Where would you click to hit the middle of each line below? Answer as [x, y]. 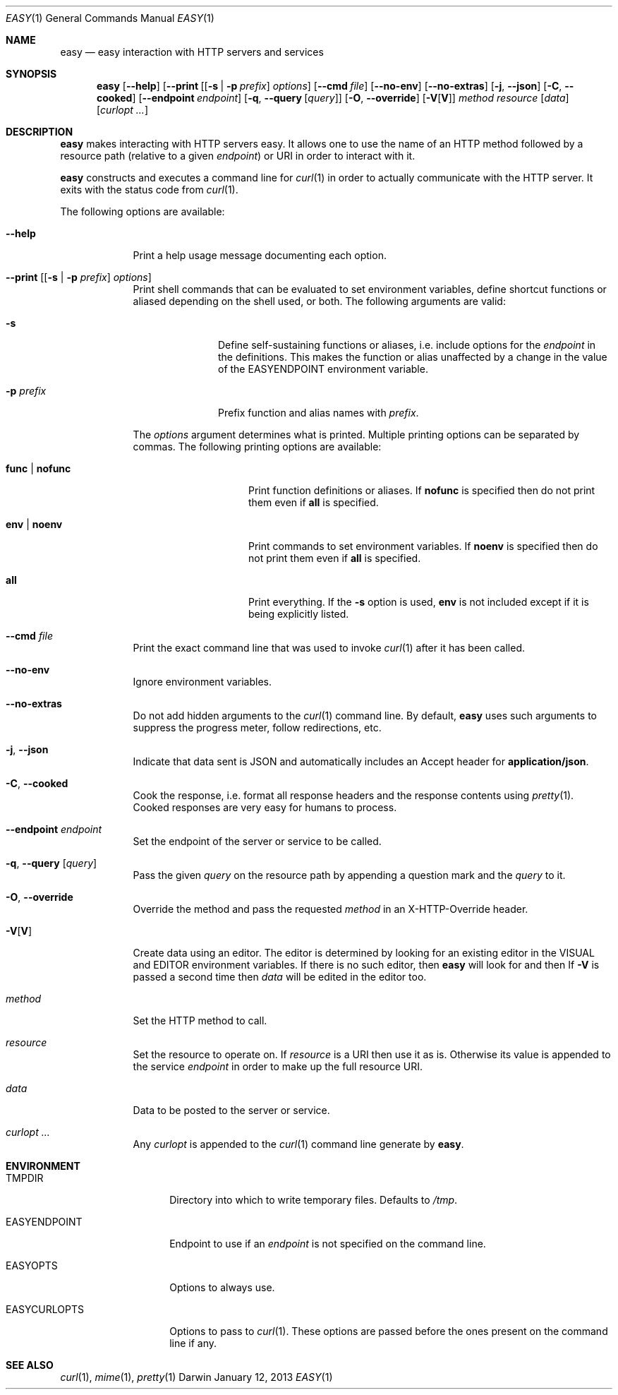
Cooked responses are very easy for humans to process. [265, 807]
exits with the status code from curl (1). [149, 190]
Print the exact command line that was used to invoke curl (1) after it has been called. [329, 648]
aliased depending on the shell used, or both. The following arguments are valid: [319, 301]
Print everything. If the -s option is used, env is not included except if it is [419, 602]
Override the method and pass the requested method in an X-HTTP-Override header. [331, 909]
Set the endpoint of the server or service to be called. [257, 841]
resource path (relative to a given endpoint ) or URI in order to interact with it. [238, 156]
